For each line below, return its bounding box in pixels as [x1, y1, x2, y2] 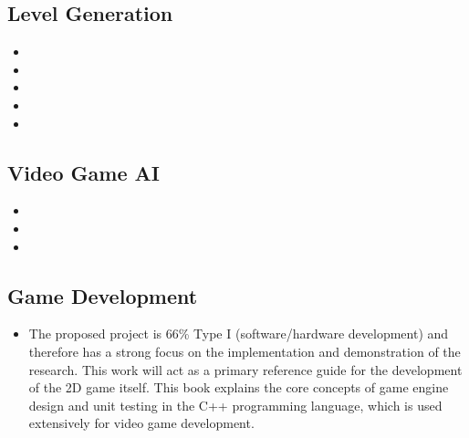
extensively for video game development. [28, 413, 255, 433]
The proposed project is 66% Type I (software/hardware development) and [28, 324, 449, 343]
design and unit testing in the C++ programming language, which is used [28, 395, 443, 414]
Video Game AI [7, 158, 160, 186]
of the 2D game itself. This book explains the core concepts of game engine [28, 378, 449, 397]
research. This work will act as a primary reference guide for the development [28, 360, 463, 379]
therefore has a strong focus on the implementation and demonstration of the [28, 341, 461, 360]
